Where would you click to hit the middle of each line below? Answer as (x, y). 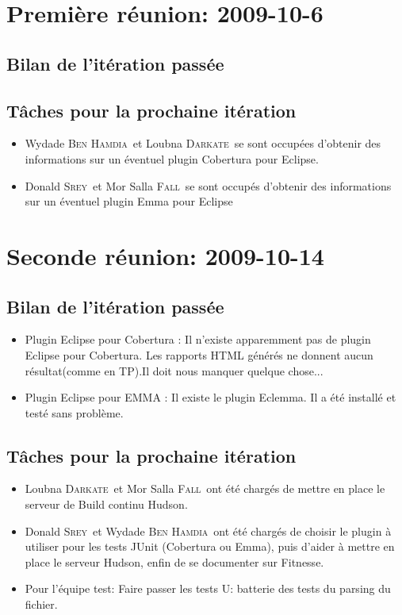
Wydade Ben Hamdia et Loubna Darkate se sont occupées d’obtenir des (203, 143)
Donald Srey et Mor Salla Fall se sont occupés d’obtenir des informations (208, 185)
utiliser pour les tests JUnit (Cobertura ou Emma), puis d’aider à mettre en (210, 546)
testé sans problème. (74, 412)
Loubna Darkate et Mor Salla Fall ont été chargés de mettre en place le (205, 488)
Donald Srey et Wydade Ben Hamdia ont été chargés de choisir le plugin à (208, 530)
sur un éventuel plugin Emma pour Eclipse (129, 201)
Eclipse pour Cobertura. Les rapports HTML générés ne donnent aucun (199, 354)
